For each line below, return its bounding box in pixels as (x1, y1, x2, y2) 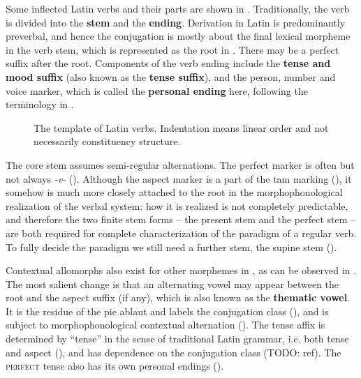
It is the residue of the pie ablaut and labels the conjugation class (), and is (6, 303, 329, 318)
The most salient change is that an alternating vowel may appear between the (6, 276, 339, 291)
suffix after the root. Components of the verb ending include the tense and (6, 56, 331, 70)
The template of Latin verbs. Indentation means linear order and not (34, 120, 329, 135)
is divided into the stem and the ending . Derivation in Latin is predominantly (6, 15, 346, 29)
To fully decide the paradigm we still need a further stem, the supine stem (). (6, 239, 337, 254)
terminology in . (6, 97, 74, 112)
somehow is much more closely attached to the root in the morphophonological (6, 185, 343, 199)
